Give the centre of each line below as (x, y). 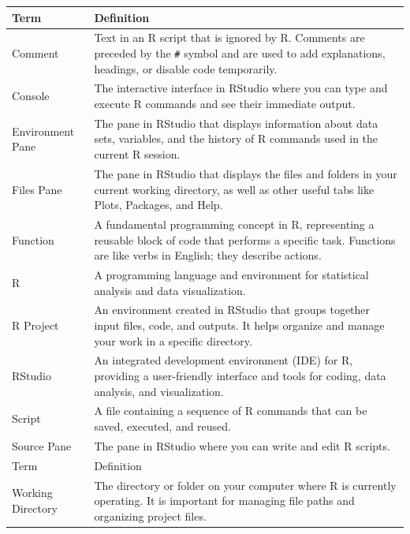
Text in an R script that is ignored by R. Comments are (229, 37)
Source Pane (42, 445)
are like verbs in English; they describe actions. (208, 255)
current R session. (137, 154)
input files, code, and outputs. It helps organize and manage (239, 325)
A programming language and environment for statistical (231, 274)
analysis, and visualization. (159, 391)
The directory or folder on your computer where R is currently (245, 485)
